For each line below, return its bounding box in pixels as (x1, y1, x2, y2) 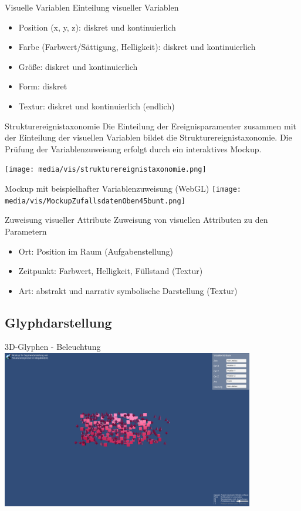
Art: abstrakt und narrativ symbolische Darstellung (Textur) (18, 284, 238, 296)
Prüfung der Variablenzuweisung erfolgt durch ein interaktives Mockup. (5, 142, 262, 155)
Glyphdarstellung (5, 313, 112, 331)
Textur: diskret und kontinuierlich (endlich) (18, 99, 175, 112)
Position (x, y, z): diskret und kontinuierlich (18, 21, 176, 33)
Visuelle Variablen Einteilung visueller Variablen (5, 1, 179, 13)
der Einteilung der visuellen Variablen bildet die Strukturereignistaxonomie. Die (5, 131, 292, 143)
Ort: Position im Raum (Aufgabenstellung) (18, 245, 173, 257)
